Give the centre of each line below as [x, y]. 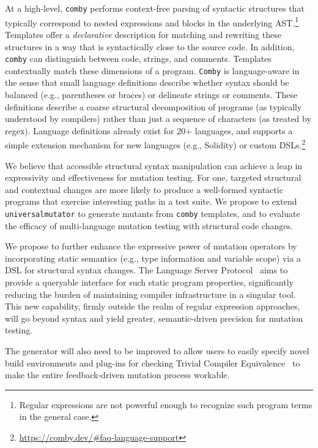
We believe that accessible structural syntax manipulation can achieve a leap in [154, 165]
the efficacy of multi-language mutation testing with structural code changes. [149, 225]
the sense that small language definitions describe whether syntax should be [147, 82]
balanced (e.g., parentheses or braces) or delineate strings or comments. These [151, 94]
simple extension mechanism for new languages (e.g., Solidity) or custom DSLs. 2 [155, 144]
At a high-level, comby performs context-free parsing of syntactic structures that [155, 8]
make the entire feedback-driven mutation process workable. [117, 375]
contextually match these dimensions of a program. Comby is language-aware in [152, 70]
